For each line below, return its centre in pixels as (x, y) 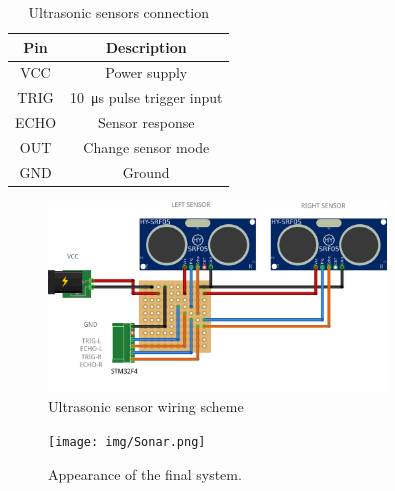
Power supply (146, 72)
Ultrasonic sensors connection (118, 12)
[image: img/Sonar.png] (127, 441)
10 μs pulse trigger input (146, 97)
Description (146, 46)
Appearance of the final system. (145, 473)
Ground (146, 171)
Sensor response (146, 122)
